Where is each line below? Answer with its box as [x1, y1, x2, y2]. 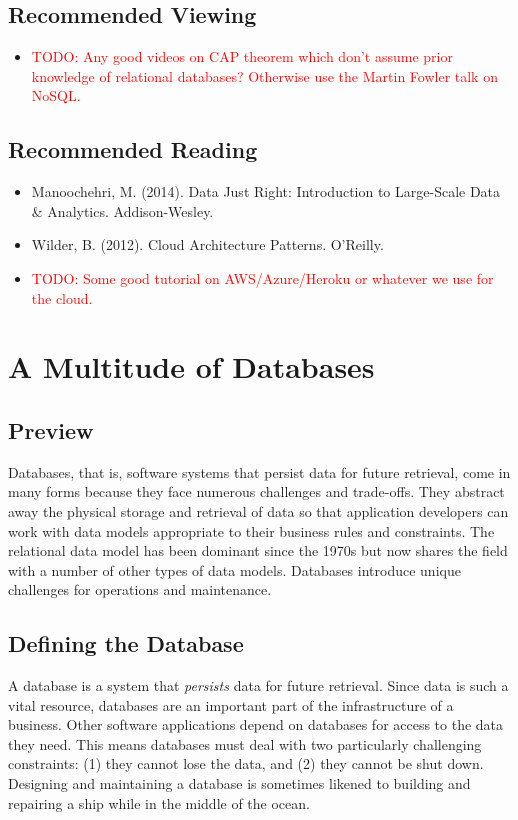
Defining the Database [8, 628, 244, 659]
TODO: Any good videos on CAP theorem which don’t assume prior [31, 46, 453, 67]
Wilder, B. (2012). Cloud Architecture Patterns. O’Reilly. [31, 234, 384, 255]
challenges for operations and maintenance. [8, 579, 272, 600]
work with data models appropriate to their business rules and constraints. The [8, 520, 495, 541]
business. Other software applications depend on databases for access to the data [8, 714, 504, 735]
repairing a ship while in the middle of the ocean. [8, 792, 310, 813]
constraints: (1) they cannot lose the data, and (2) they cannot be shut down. [8, 753, 484, 774]
